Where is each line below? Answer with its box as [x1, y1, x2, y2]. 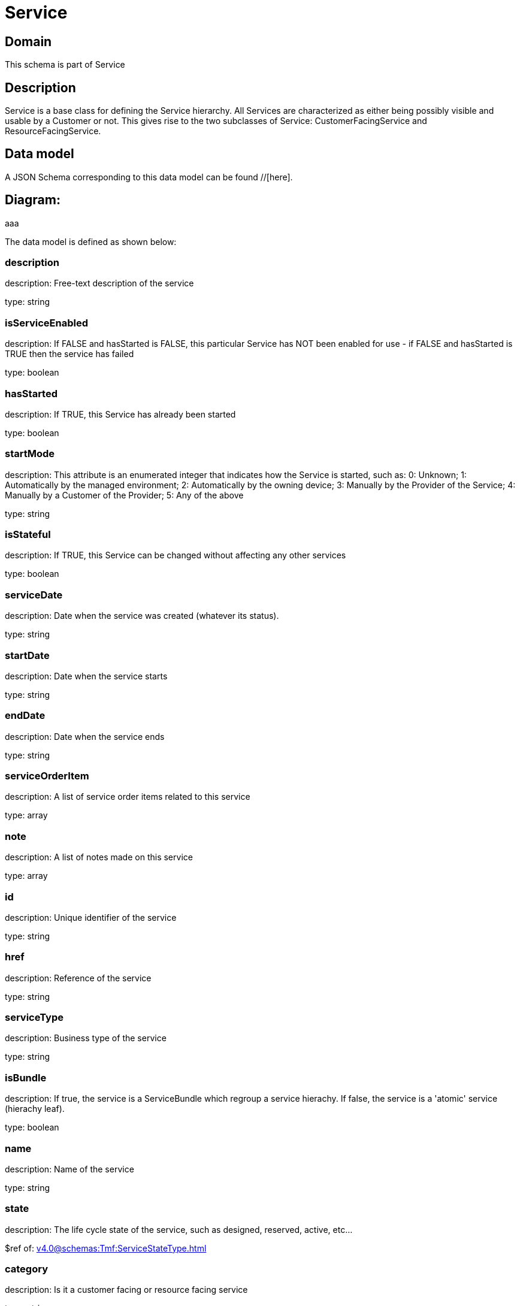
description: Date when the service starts [5, 670, 168, 681]
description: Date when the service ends [5, 731, 165, 742]
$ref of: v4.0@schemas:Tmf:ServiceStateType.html [5, 1242, 207, 1253]
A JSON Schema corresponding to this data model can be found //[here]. [5, 171, 293, 182]
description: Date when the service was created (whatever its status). [5, 610, 279, 621]
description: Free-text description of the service [5, 278, 194, 289]
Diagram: [5, 192, 61, 208]
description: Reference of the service [5, 972, 152, 983]
